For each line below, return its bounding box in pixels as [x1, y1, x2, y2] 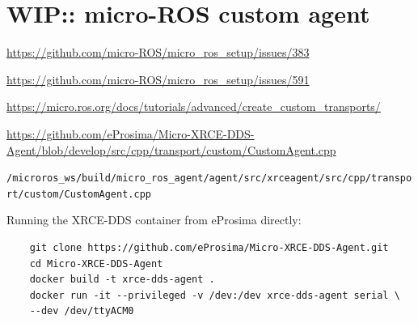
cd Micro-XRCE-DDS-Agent [29, 257, 163, 270]
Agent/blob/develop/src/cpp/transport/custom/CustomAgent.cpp [6, 141, 336, 158]
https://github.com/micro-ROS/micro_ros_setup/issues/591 [6, 70, 310, 87]
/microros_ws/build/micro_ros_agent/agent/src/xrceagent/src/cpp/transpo [6, 172, 412, 185]
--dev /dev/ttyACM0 [29, 305, 134, 317]
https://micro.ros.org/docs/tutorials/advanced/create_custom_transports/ [6, 98, 381, 115]
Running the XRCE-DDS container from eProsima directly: [6, 211, 302, 228]
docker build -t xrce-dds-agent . [29, 274, 215, 286]
